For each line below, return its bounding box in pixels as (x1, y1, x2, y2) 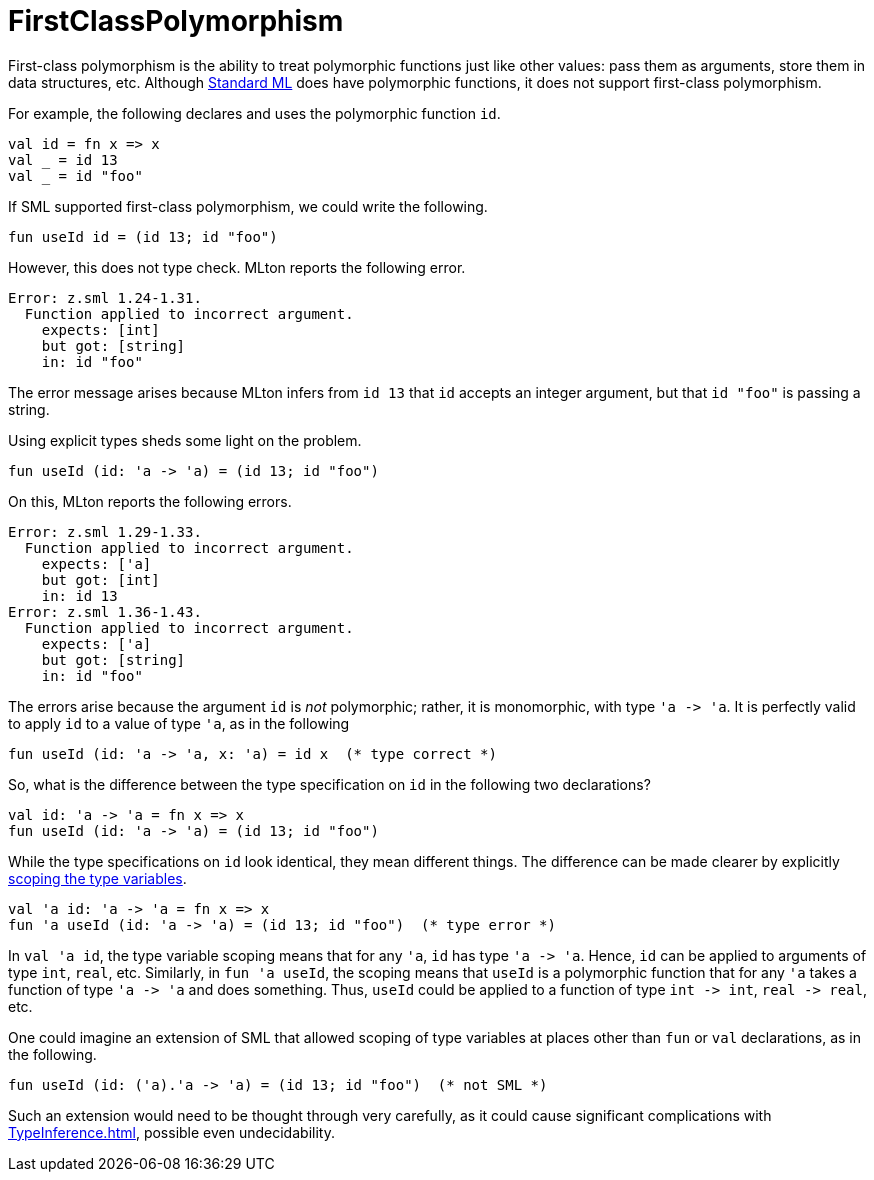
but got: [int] (41, 571, 160, 588)
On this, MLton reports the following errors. (8, 492, 292, 510)
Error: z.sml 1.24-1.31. (8, 289, 202, 306)
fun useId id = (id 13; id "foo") (8, 228, 278, 245)
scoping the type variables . (8, 869, 187, 887)
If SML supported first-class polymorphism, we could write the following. (8, 197, 488, 215)
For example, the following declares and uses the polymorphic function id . (8, 104, 501, 122)
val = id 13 (8, 151, 118, 168)
